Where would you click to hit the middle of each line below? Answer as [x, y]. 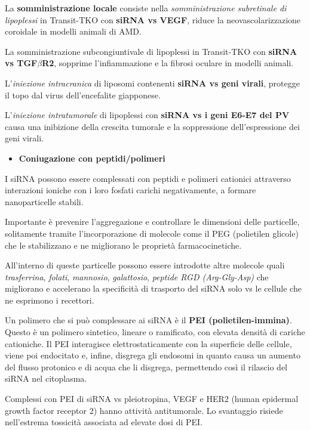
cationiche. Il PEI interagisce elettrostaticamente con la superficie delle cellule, [148, 343]
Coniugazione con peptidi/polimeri [92, 158]
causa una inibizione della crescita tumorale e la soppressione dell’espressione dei [152, 126]
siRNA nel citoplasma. [46, 378]
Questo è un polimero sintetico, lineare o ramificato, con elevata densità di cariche [155, 332]
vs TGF [21, 63]
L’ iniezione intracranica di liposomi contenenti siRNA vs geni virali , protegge [152, 83]
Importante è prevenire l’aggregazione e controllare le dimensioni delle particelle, [152, 222]
